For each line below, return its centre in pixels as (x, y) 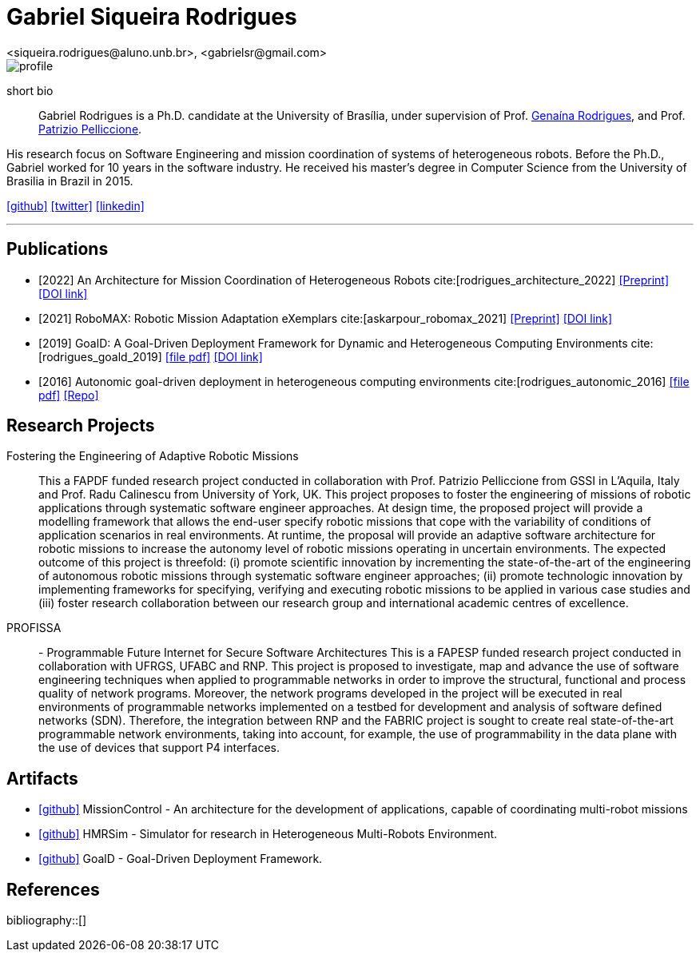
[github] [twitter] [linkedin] (76, 205)
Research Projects (81, 426)
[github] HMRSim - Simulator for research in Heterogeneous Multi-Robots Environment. (268, 834)
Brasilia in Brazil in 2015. (70, 181)
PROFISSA (34, 628)
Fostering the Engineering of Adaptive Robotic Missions (153, 456)
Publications (58, 249)
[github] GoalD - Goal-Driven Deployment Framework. (181, 859)
